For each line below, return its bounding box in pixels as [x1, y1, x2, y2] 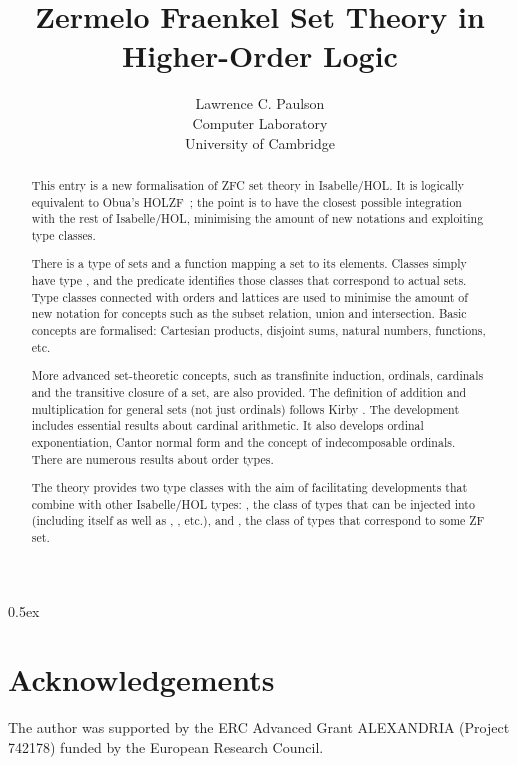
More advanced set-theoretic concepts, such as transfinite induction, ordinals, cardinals [31, 367, 484, 384]
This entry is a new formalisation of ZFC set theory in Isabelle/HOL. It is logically [31, 176, 464, 193]
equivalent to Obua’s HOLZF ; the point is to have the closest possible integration [31, 193, 462, 210]
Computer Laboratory [192, 112, 328, 133]
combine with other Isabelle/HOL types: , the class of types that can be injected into [31, 495, 475, 512]
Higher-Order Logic [122, 35, 398, 76]
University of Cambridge [185, 132, 335, 153]
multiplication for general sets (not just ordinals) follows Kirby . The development [31, 400, 460, 417]
